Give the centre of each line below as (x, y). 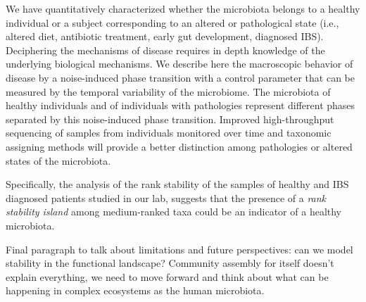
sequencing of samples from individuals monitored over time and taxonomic (169, 133)
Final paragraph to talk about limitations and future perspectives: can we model (179, 249)
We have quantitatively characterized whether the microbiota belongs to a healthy (183, 8)
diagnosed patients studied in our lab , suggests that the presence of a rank (166, 197)
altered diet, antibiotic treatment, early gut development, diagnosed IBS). (165, 36)
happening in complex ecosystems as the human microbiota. (135, 290)
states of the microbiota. (58, 160)
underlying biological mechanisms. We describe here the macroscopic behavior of (179, 64)
